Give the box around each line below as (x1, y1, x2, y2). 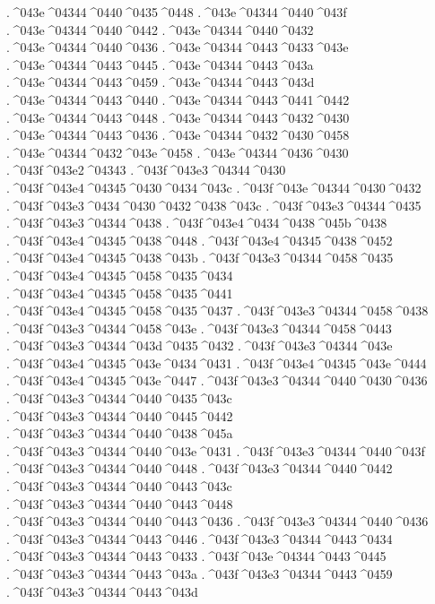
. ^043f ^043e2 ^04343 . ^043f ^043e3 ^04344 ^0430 (6, 160, 286, 179)
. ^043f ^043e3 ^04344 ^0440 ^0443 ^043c (6, 477, 232, 496)
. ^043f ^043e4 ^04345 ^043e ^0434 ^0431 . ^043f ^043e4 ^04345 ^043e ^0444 (6, 353, 427, 372)
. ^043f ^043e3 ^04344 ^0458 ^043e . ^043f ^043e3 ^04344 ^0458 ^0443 (6, 318, 392, 337)
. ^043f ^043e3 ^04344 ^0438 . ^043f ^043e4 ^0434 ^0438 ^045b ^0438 (6, 213, 387, 232)
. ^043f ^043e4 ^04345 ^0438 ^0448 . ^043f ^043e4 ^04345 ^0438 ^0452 (6, 230, 393, 249)
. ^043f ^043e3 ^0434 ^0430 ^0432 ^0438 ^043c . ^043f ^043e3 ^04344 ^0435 (6, 195, 422, 214)
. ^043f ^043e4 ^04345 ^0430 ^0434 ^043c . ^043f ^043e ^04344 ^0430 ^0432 (6, 177, 422, 196)
